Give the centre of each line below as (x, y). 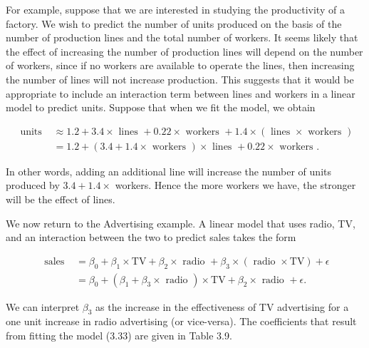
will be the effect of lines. (61, 199)
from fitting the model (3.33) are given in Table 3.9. (119, 336)
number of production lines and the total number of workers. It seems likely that (182, 37)
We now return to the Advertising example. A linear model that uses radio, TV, (181, 223)
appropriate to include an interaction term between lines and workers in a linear (181, 93)
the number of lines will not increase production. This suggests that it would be (180, 79)
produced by (33, 185)
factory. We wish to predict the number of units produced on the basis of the (174, 23)
